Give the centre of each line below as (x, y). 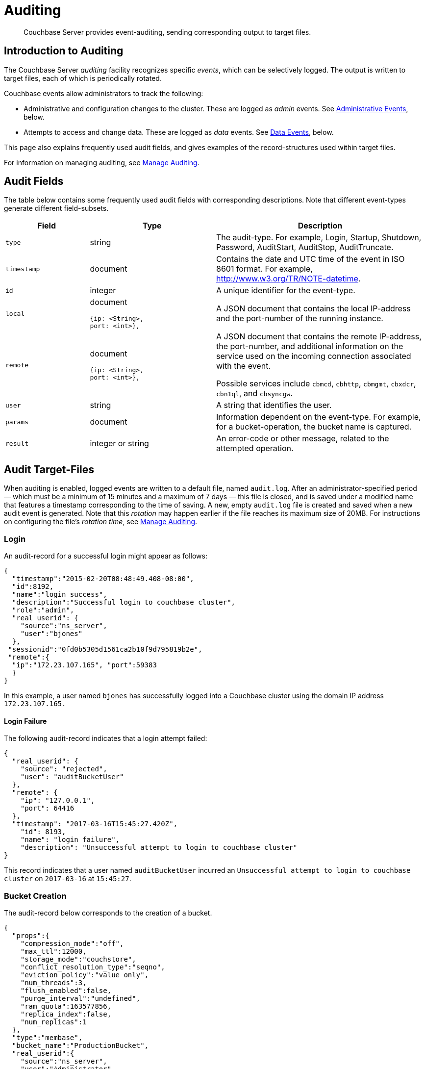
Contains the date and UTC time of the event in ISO (310, 259)
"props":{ (31, 936)
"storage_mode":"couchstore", (78, 959)
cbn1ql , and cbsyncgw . (254, 394)
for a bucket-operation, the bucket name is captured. (314, 427)
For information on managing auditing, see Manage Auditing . (102, 162)
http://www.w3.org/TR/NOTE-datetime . (288, 279)
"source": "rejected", (64, 769)
